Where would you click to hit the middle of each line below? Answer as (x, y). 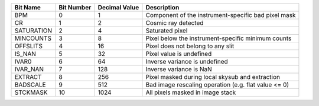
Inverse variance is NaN (179, 69)
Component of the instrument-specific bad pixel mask (221, 15)
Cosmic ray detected (175, 23)
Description (162, 7)
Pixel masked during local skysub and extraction (213, 77)
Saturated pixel (167, 31)
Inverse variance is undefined (187, 62)
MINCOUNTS (33, 38)
